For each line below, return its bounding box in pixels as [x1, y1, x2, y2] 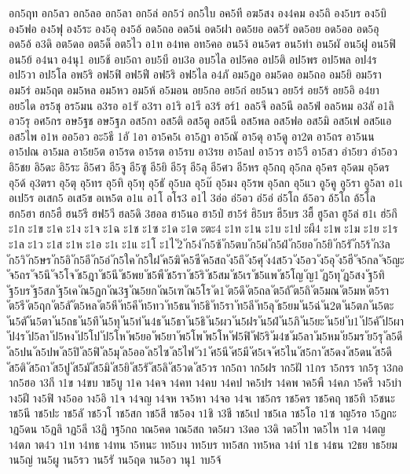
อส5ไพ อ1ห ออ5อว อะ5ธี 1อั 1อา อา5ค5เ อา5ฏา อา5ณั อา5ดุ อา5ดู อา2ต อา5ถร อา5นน [9, 127, 375, 144]
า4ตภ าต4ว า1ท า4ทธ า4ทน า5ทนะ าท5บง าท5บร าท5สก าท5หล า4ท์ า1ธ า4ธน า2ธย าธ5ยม [9, 435, 397, 452]
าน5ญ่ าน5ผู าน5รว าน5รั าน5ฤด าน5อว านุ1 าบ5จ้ [9, 451, 221, 468]
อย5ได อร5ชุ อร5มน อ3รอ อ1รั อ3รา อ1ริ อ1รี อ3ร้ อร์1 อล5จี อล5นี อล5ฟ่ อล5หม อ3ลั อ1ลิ [9, 97, 394, 113]
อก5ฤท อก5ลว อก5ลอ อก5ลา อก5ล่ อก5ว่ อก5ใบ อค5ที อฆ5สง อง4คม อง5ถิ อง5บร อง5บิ [9, 5, 386, 20]
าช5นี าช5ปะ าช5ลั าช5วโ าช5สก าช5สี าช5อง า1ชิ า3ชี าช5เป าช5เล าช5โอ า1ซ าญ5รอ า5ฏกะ [9, 405, 397, 421]
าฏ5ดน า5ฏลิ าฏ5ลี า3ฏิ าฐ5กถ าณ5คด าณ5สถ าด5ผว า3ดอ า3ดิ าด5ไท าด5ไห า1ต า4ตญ [9, 421, 386, 437]
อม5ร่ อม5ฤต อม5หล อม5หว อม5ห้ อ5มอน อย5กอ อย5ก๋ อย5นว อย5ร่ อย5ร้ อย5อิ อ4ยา [9, 81, 379, 97]
